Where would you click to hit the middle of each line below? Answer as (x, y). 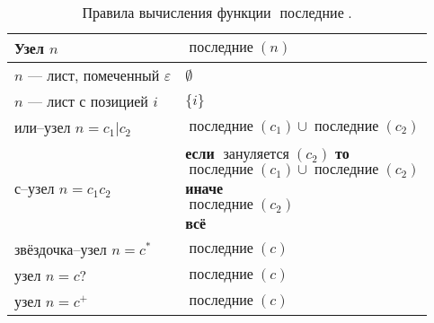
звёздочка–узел (61, 249)
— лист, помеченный (93, 75)
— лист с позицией (88, 101)
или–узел (43, 127)
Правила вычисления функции (177, 12)
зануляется (256, 154)
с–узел (35, 188)
